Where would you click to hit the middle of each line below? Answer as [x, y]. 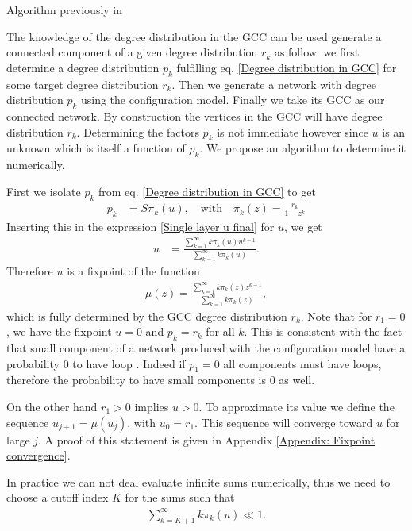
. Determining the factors [138, 131]
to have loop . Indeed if [129, 363]
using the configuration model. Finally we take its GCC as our [233, 100]
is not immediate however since [293, 131]
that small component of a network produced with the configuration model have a [206, 348]
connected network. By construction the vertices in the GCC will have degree [194, 115]
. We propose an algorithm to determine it [302, 148]
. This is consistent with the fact [323, 331]
